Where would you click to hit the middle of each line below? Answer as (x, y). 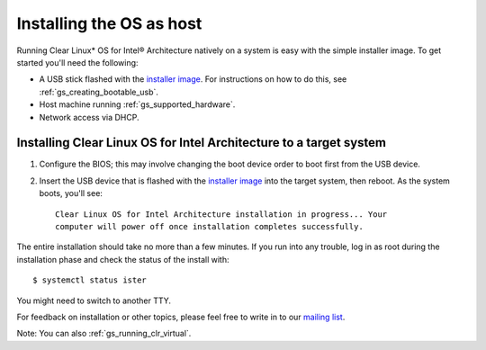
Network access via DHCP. (89, 117)
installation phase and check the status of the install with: (123, 259)
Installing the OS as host (109, 23)
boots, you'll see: (71, 193)
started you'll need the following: (77, 62)
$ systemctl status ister (90, 280)
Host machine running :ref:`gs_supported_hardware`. (137, 104)
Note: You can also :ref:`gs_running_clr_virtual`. (104, 334)
